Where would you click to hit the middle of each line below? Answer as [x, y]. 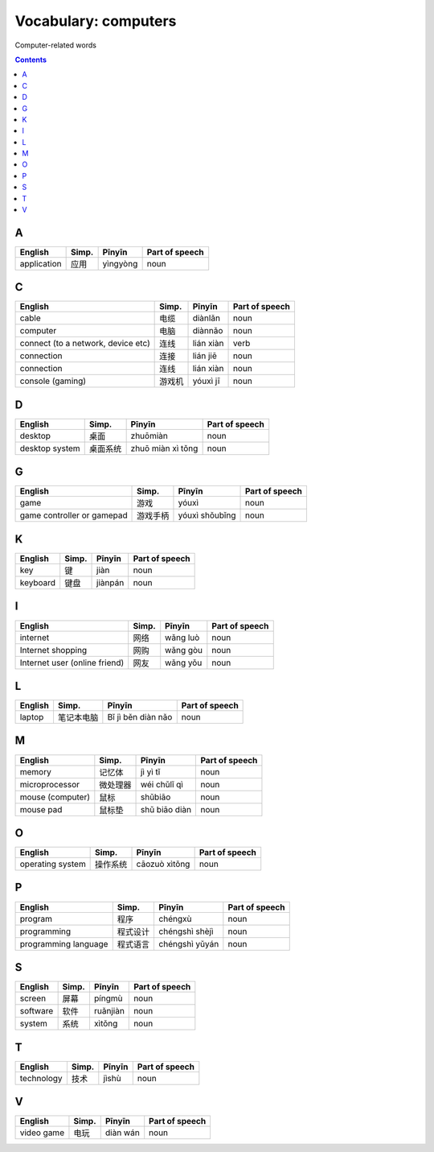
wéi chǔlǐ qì [162, 784]
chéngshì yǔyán [189, 943]
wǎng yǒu [184, 663]
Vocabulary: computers [96, 21]
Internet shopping [53, 650]
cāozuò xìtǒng [163, 864]
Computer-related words [55, 45]
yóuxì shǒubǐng [207, 515]
